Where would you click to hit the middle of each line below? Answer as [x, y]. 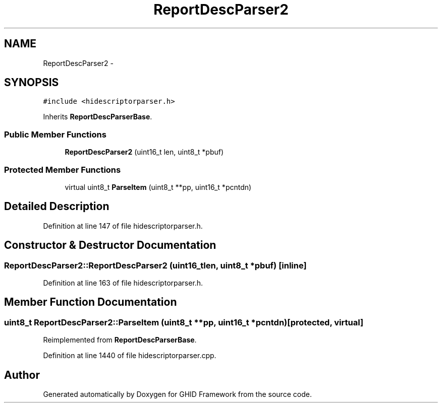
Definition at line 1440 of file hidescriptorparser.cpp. [130, 356]
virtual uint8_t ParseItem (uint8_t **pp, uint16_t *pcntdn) [158, 187]
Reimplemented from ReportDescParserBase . [120, 340]
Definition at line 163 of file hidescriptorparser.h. [123, 283]
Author [22, 375]
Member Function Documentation [91, 302]
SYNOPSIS [32, 83]
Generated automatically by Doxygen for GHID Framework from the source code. [177, 394]
